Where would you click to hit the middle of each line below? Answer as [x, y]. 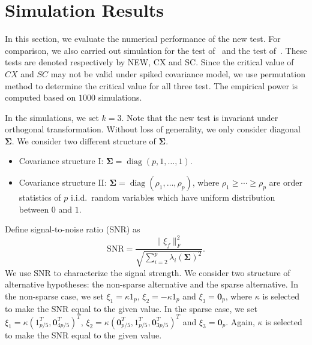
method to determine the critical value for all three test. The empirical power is [151, 85]
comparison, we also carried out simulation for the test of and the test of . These [156, 50]
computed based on [40, 97]
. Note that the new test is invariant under [200, 117]
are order [286, 182]
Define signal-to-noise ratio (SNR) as [73, 229]
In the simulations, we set [52, 117]
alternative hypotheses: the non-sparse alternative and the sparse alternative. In [152, 284]
